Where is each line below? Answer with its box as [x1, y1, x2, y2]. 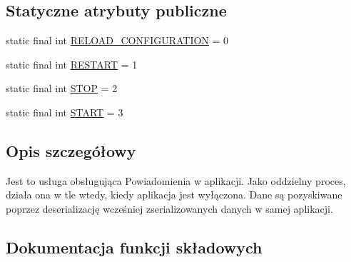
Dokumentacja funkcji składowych [6, 236, 263, 258]
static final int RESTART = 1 [6, 56, 138, 71]
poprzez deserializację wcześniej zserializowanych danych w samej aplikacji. [6, 201, 333, 216]
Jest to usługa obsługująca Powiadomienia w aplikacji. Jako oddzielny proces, [6, 173, 346, 188]
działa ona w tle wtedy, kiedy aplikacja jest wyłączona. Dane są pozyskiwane [6, 187, 342, 202]
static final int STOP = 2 [6, 81, 118, 96]
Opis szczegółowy [6, 139, 136, 161]
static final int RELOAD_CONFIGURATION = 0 [6, 33, 229, 48]
